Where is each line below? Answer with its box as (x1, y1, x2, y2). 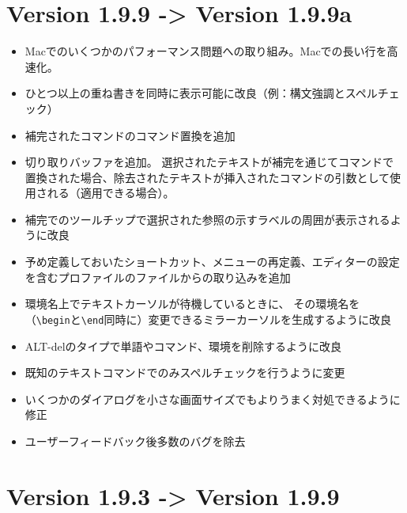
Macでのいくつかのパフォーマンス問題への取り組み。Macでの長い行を (24, 43, 387, 59)
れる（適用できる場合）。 (47, 184, 175, 201)
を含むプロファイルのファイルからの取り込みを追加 (24, 268, 291, 285)
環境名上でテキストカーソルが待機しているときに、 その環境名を (24, 295, 360, 312)
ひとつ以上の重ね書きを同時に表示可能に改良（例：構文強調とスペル (24, 85, 378, 101)
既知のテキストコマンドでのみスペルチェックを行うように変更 (24, 364, 345, 381)
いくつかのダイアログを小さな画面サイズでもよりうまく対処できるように (24, 390, 401, 407)
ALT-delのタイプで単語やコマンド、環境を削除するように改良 (24, 337, 341, 354)
